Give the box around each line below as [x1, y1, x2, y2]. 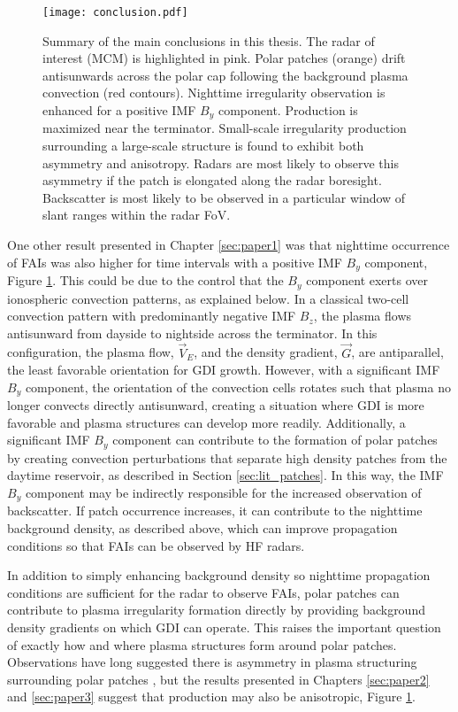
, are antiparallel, [351, 343, 444, 361]
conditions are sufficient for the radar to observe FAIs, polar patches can [7, 583, 400, 601]
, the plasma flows [313, 306, 412, 325]
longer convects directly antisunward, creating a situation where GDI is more [7, 396, 424, 414]
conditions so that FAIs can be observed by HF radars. [7, 536, 305, 554]
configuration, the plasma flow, [7, 343, 174, 361]
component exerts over [306, 271, 429, 290]
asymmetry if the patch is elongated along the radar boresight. [42, 171, 382, 190]
